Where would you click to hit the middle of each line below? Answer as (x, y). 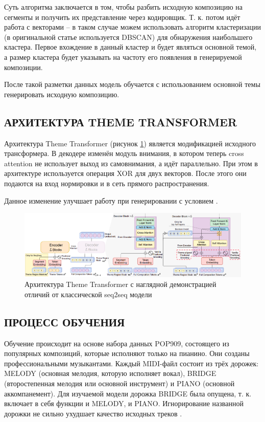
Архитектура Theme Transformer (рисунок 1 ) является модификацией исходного (130, 143)
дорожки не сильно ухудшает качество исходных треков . (93, 413)
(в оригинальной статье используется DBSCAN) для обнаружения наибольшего (128, 37)
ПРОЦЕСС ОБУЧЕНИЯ (65, 321)
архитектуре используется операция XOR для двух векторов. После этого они (125, 173)
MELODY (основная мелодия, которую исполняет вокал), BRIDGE (110, 373)
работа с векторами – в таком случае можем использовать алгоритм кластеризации (132, 27)
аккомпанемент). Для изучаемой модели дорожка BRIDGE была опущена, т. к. (128, 393)
